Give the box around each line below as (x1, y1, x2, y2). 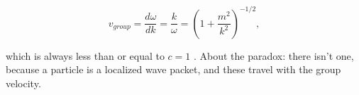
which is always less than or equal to (6, 48, 165, 63)
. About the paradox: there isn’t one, (193, 48, 354, 63)
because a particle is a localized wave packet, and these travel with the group (6, 62, 341, 77)
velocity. (6, 75, 41, 90)
